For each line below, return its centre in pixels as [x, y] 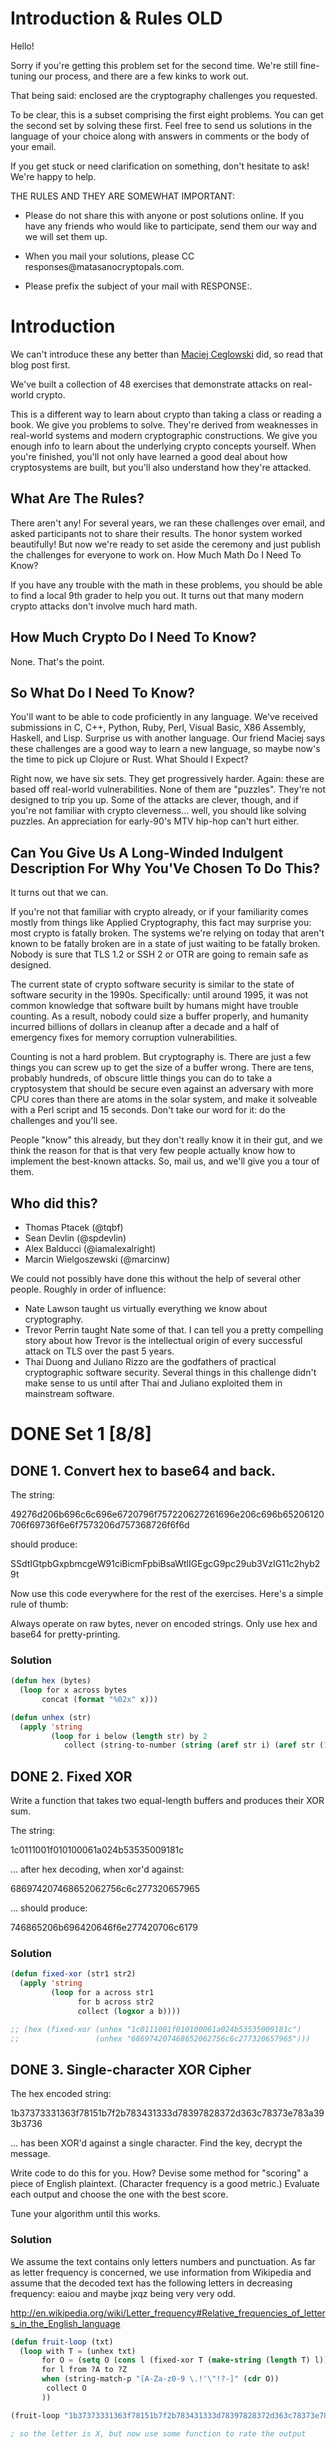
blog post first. [40, 364]
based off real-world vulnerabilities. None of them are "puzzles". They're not [168, 789]
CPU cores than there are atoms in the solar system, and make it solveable [164, 1099]
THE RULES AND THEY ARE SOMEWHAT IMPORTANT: [123, 196]
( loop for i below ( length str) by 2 [129, 1736]
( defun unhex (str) [51, 1717]
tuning [23, 76]
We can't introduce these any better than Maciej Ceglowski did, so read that [167, 354]
